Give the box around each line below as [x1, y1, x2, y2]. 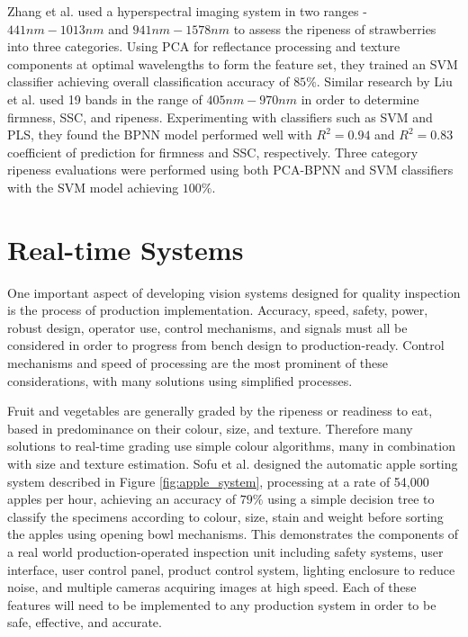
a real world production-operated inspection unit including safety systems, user [7, 542, 444, 561]
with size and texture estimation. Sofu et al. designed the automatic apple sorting [7, 454, 458, 472]
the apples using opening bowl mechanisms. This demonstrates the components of [7, 525, 459, 543]
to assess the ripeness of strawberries [233, 19, 436, 38]
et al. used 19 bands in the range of [7, 89, 202, 108]
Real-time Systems [7, 230, 244, 267]
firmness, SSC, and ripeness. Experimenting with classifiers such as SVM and [7, 107, 433, 126]
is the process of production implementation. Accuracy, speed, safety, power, [7, 301, 428, 319]
